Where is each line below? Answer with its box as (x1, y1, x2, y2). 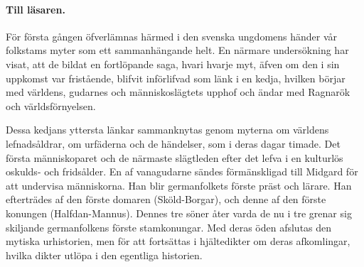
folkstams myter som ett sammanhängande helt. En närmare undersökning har (6, 43, 349, 58)
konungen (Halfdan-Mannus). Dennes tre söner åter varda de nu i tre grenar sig (6, 205, 352, 220)
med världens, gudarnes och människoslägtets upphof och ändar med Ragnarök (6, 85, 350, 99)
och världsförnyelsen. (6, 98, 96, 113)
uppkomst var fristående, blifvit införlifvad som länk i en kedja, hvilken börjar (6, 70, 346, 85)
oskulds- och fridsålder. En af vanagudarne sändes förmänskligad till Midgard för (6, 164, 358, 179)
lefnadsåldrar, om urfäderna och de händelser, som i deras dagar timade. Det (6, 136, 341, 151)
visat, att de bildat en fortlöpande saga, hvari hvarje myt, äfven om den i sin (6, 56, 340, 71)
